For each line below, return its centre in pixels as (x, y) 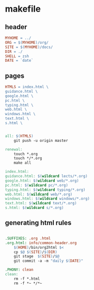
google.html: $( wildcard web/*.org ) (42, 181)
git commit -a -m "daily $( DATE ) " (48, 261)
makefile (23, 9)
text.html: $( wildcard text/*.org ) (41, 203)
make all (23, 163)
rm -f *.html (27, 279)
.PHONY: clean (19, 270)
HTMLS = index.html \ (27, 87)
